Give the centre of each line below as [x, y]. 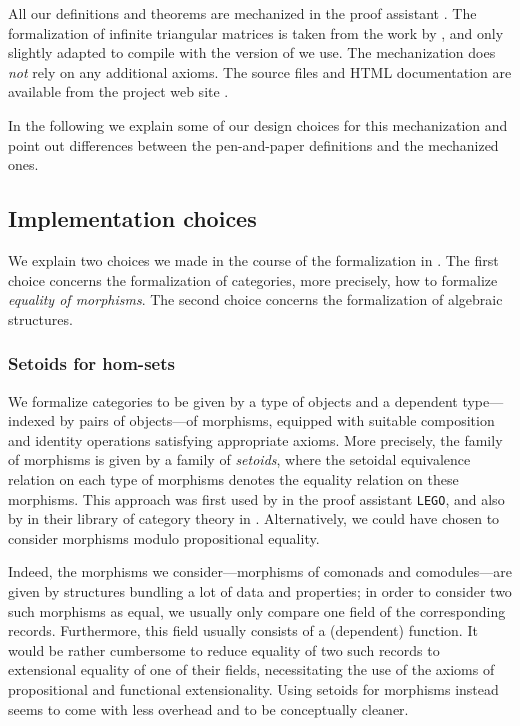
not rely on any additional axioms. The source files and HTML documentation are [260, 71]
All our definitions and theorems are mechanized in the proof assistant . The [242, 13]
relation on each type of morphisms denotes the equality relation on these [233, 478]
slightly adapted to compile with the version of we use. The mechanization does [252, 52]
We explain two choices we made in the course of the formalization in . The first [253, 259]
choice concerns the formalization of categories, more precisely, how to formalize [253, 279]
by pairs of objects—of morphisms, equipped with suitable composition [277, 420]
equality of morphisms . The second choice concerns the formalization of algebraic [255, 299]
